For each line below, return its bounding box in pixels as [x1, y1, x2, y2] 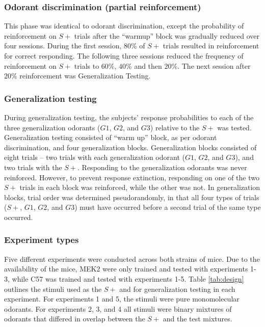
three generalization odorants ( [4, 122, 100, 132]
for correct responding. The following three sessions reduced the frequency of [4, 50, 244, 61]
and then [134, 60, 162, 71]
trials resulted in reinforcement [163, 40, 259, 51]
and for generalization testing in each [119, 283, 235, 294]
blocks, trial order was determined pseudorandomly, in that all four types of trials [4, 192, 259, 202]
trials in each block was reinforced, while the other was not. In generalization [19, 182, 260, 193]
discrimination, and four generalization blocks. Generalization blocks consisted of [4, 142, 257, 152]
